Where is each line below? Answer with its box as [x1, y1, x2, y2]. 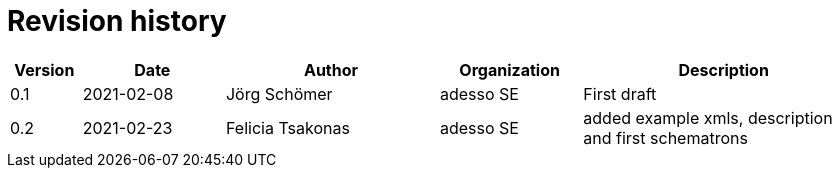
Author [303, 59, 359, 80]
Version [14, 59, 75, 80]
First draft [583, 83, 657, 104]
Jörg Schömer [225, 83, 333, 104]
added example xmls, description [583, 107, 833, 128]
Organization [459, 59, 560, 80]
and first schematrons [583, 127, 748, 148]
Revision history [7, 4, 227, 38]
